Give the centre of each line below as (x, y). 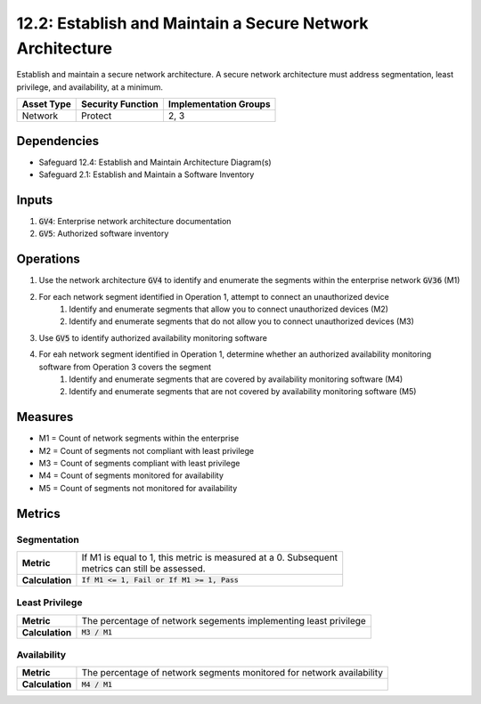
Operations (48, 259)
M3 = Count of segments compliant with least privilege (139, 464)
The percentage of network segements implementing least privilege (224, 620)
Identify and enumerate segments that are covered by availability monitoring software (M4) (236, 379)
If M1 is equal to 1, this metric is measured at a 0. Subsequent (210, 557)
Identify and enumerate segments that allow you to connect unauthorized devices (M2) (229, 309)
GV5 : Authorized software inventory (104, 234)
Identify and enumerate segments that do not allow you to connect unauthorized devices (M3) (241, 321)
